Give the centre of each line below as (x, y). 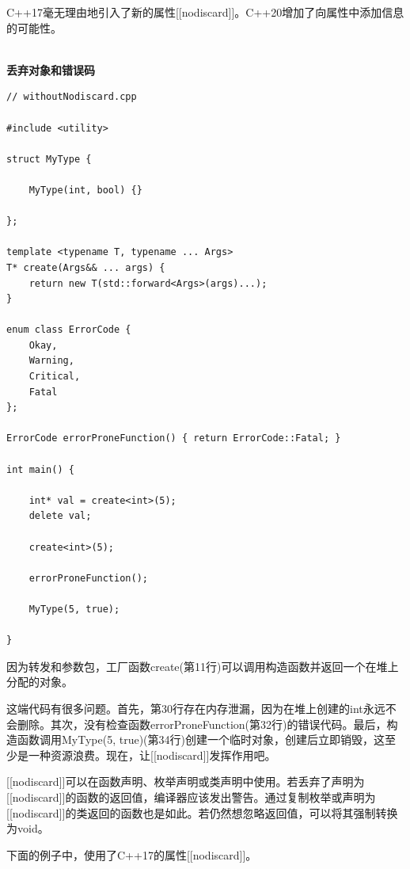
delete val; (60, 516)
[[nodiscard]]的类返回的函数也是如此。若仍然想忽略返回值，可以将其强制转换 (202, 812)
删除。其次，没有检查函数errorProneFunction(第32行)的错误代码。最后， (202, 724)
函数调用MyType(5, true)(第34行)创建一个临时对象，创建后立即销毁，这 (201, 739)
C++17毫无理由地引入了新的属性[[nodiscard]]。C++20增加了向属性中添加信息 (205, 12)
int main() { (40, 469)
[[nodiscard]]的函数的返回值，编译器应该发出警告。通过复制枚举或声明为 (191, 797)
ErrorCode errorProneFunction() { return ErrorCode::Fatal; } (174, 438)
